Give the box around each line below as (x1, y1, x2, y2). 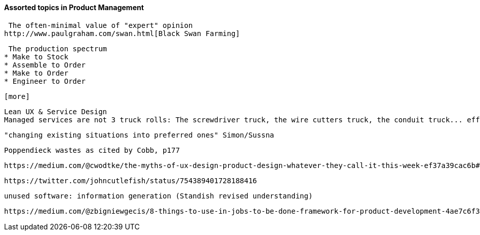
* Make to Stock (4, 52, 69, 61)
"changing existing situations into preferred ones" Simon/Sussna (4, 130, 275, 139)
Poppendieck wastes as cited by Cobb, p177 (4, 146, 180, 154)
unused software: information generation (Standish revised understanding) (4, 191, 313, 200)
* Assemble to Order (4, 60, 86, 69)
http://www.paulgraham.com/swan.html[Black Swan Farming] (4, 29, 240, 38)
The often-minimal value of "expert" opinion (8, 21, 193, 29)
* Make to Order (4, 69, 69, 77)
